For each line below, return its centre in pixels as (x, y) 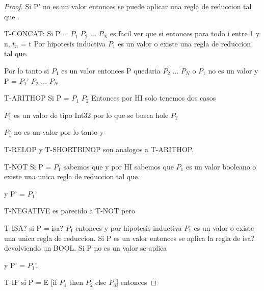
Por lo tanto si (27, 70)
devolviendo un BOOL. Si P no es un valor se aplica (86, 248)
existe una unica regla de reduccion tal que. (72, 176)
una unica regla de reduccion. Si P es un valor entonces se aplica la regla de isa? (129, 238)
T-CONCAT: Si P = (36, 33)
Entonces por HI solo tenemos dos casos (154, 98)
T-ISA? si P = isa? (34, 227)
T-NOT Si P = (28, 166)
